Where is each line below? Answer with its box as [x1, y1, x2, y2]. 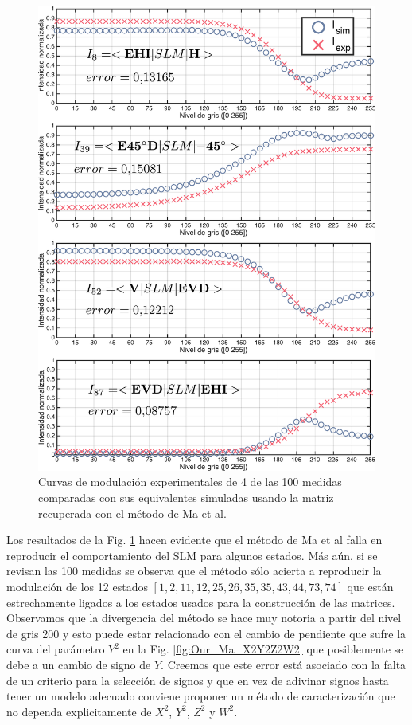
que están [347, 578, 394, 594]
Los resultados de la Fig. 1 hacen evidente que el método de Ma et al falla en [6, 531, 383, 548]
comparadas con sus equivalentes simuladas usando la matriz [38, 488, 334, 505]
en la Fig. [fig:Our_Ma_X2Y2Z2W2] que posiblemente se [122, 641, 404, 657]
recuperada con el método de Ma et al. [38, 504, 227, 521]
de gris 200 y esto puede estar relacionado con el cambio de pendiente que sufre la [6, 625, 406, 641]
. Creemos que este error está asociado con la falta [161, 656, 406, 672]
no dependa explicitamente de [6, 703, 152, 719]
